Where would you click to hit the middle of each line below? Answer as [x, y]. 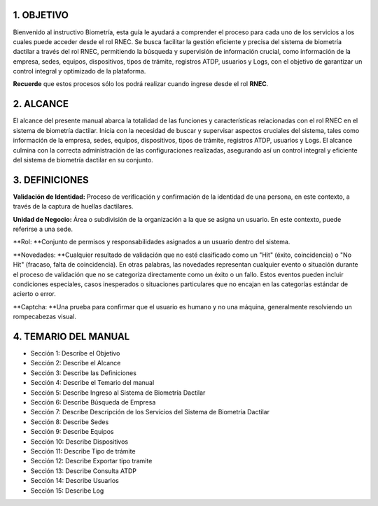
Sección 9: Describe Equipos [72, 432]
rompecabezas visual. [45, 317]
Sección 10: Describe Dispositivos [79, 442]
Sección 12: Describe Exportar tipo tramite [91, 461]
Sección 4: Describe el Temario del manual [92, 383]
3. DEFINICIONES [51, 180]
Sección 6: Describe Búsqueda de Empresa [93, 402]
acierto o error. [34, 294]
